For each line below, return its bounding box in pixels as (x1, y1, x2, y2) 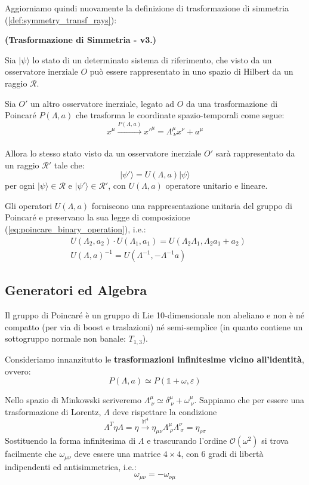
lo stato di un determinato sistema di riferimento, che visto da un (32, 53, 272, 66)
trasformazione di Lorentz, (5, 405, 101, 418)
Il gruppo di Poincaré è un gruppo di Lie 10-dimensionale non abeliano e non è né (5, 309, 304, 321)
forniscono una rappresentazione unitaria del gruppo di (91, 199, 292, 211)
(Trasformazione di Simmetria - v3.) (5, 33, 157, 46)
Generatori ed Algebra (5, 281, 147, 299)
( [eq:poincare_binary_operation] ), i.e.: (5, 222, 146, 235)
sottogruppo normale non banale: (5, 332, 126, 345)
